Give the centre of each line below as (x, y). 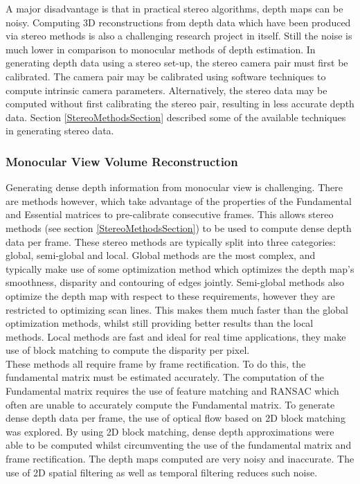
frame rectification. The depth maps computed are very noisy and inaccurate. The (180, 459)
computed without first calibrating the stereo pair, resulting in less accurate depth (180, 104)
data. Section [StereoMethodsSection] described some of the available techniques (176, 117)
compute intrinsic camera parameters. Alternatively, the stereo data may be (166, 90)
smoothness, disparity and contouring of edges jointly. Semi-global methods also (175, 282)
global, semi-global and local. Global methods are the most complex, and (161, 255)
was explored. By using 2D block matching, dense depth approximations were (170, 431)
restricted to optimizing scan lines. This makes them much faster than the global (177, 309)
